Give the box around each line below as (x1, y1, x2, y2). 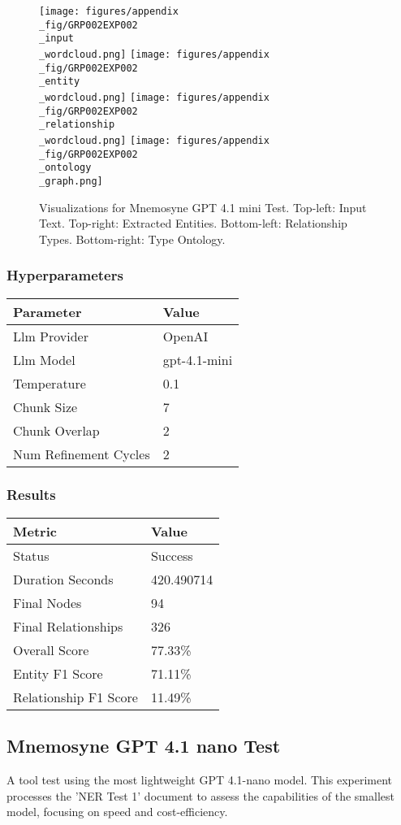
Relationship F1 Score (13, 687, 138, 706)
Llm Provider (13, 326, 88, 345)
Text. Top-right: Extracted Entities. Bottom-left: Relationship (39, 215, 347, 232)
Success (150, 545, 193, 565)
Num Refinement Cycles (13, 444, 150, 463)
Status (13, 545, 50, 565)
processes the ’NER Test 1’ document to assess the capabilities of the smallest (6, 787, 395, 804)
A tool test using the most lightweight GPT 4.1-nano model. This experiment (6, 771, 393, 788)
